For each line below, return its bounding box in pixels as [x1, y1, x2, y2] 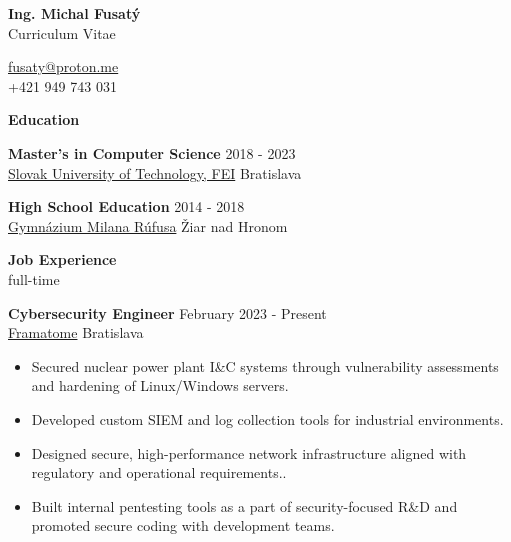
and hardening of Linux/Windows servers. [31, 375, 289, 396]
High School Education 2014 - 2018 [8, 196, 245, 217]
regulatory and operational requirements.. [31, 462, 287, 483]
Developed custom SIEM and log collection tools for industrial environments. [31, 408, 504, 429]
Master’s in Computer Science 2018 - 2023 [8, 142, 296, 163]
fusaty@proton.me [8, 56, 119, 77]
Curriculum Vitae [8, 22, 116, 43]
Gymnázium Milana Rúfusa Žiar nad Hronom [8, 215, 288, 236]
